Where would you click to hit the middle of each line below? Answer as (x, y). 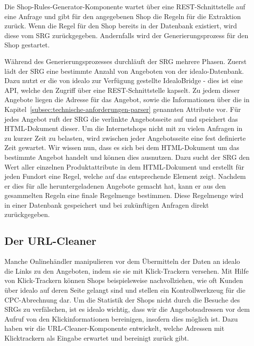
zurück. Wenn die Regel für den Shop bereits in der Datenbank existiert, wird (121, 26)
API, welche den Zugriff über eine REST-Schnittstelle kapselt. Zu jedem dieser (122, 90)
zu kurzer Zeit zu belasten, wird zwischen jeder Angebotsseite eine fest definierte (125, 138)
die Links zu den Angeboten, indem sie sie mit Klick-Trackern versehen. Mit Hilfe (127, 270)
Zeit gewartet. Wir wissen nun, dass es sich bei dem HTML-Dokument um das (122, 147)
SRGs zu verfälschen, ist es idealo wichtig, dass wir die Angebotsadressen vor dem (127, 309)
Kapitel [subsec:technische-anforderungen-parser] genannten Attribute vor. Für (123, 109)
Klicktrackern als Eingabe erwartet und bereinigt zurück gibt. (97, 338)
